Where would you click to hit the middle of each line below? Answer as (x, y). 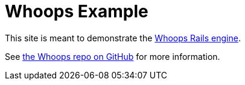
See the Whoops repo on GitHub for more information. (113, 56)
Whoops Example (77, 11)
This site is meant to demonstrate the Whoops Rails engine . (123, 38)
